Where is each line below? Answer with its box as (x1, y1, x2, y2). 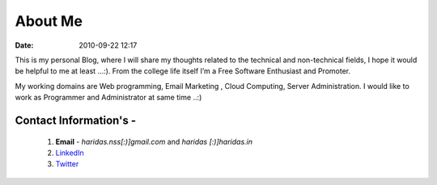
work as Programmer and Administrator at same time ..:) (15, 93, 202, 103)
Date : (15, 40, 34, 50)
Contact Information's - (15, 113, 137, 127)
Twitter (55, 159, 79, 169)
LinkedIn (55, 148, 84, 158)
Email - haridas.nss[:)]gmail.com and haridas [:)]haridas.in (55, 137, 252, 146)
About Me (15, 12, 83, 30)
